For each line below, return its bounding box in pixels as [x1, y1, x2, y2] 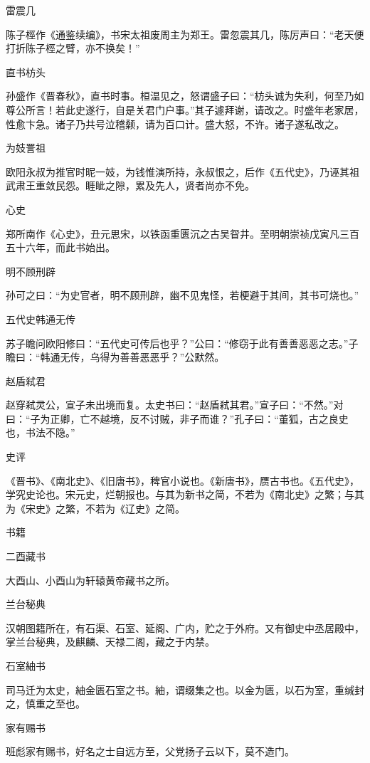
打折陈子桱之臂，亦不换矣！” [6, 41, 140, 56]
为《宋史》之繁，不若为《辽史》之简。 [6, 500, 185, 515]
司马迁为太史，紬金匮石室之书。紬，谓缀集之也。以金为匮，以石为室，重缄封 [6, 682, 364, 697]
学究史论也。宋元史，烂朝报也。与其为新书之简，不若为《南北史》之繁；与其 [6, 487, 364, 502]
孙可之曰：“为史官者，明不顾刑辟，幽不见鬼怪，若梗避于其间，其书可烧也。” [6, 288, 359, 302]
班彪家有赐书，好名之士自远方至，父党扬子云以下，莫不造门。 [6, 744, 295, 759]
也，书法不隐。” [6, 425, 75, 440]
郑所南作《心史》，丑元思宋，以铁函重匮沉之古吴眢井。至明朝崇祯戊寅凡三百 [6, 226, 359, 241]
